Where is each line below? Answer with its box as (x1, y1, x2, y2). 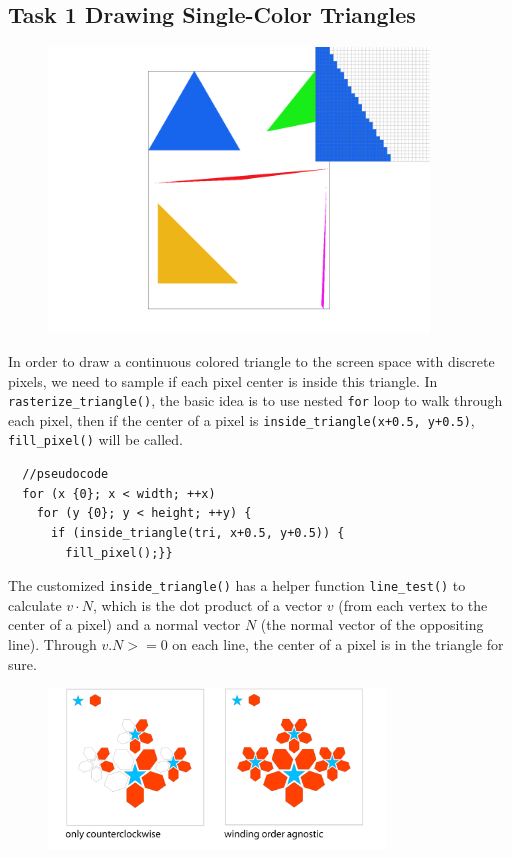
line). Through (8, 633, 97, 654)
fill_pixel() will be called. (8, 429, 183, 450)
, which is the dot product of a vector (92, 594, 323, 615)
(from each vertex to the (338, 594, 488, 615)
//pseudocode (22, 467, 109, 482)
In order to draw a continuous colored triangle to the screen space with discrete (8, 350, 495, 371)
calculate (8, 594, 62, 615)
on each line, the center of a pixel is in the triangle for (172, 633, 504, 654)
